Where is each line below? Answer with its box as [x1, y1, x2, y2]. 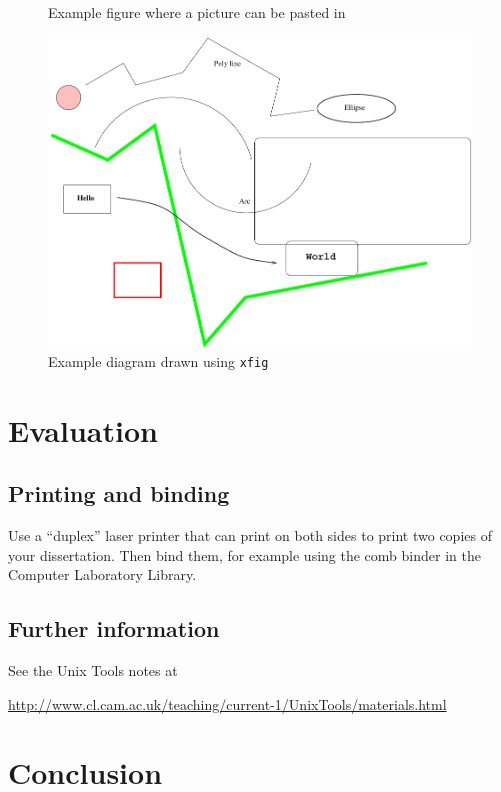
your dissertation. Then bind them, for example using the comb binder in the [8, 544, 481, 565]
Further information [8, 613, 220, 644]
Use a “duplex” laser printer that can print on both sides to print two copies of [8, 524, 492, 545]
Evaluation [8, 409, 158, 450]
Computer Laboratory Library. [8, 564, 197, 585]
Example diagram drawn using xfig [48, 350, 269, 371]
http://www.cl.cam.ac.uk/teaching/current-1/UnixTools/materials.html [8, 693, 447, 714]
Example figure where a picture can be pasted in [48, 2, 346, 22]
